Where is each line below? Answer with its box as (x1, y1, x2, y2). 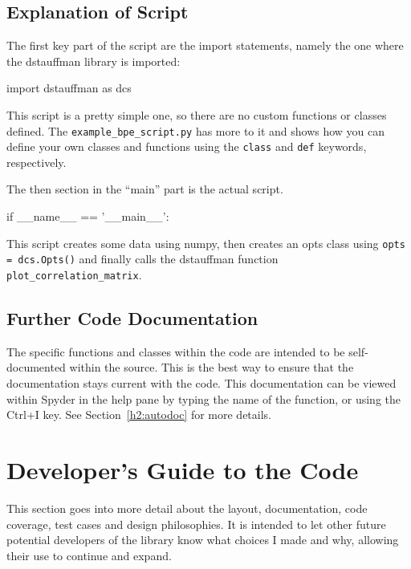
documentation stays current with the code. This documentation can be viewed (6, 375, 397, 392)
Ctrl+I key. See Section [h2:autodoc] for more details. (6, 406, 272, 423)
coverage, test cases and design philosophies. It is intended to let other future (6, 515, 386, 532)
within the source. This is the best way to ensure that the (69, 359, 354, 376)
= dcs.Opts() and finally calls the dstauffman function (6, 250, 279, 267)
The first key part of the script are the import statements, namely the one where (6, 37, 404, 54)
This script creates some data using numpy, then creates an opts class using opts (6, 234, 405, 251)
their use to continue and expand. (6, 547, 172, 563)
